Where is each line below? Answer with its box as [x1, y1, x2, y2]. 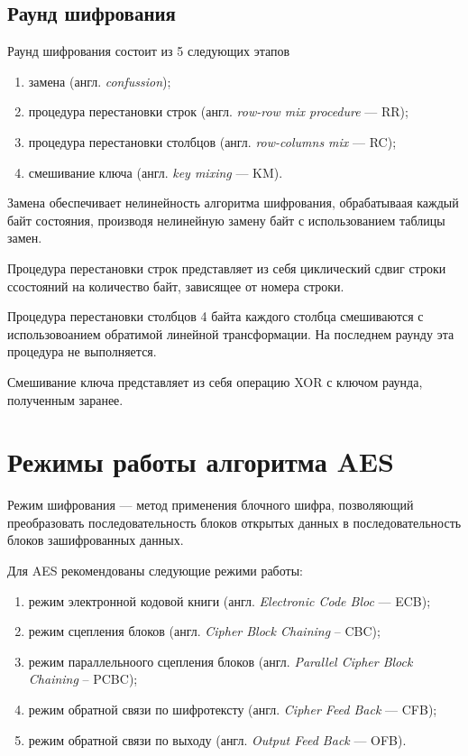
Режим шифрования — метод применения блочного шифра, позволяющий [7, 495, 414, 514]
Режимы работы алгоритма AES [7, 443, 394, 480]
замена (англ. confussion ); [28, 71, 171, 90]
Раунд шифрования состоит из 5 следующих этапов [7, 41, 290, 60]
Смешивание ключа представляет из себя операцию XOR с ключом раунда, [7, 372, 423, 391]
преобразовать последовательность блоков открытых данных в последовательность [7, 512, 462, 531]
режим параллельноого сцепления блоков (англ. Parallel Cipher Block [28, 651, 413, 670]
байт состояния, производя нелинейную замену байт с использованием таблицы [7, 210, 445, 229]
